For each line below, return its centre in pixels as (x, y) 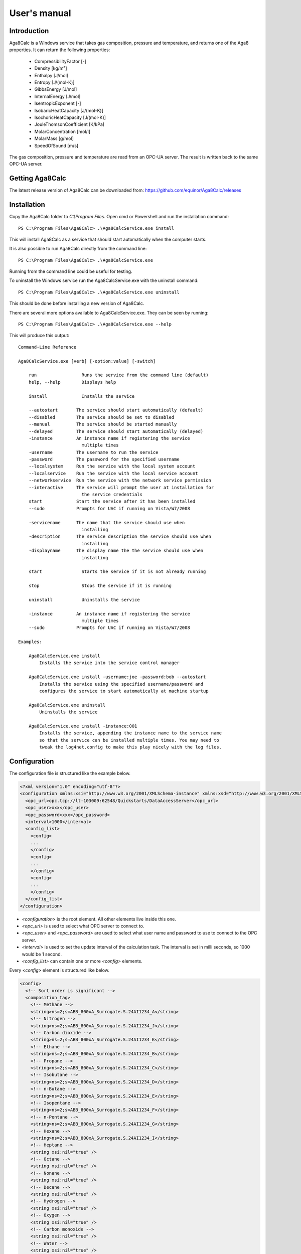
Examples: (30, 642)
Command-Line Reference (47, 347)
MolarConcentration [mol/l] (62, 131)
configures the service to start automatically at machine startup (124, 691)
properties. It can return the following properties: (60, 50)
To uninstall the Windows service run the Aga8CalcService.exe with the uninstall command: (104, 280)
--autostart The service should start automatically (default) (116, 410)
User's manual (40, 13)
